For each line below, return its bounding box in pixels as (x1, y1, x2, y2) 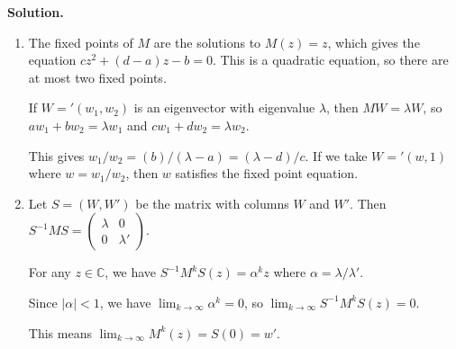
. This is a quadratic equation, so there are (212, 50, 449, 69)
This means (28, 323, 92, 342)
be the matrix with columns (135, 193, 289, 212)
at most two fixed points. (28, 67, 167, 86)
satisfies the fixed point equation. (175, 164, 359, 183)
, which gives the (327, 32, 420, 51)
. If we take (305, 146, 368, 165)
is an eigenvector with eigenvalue (133, 98, 315, 117)
